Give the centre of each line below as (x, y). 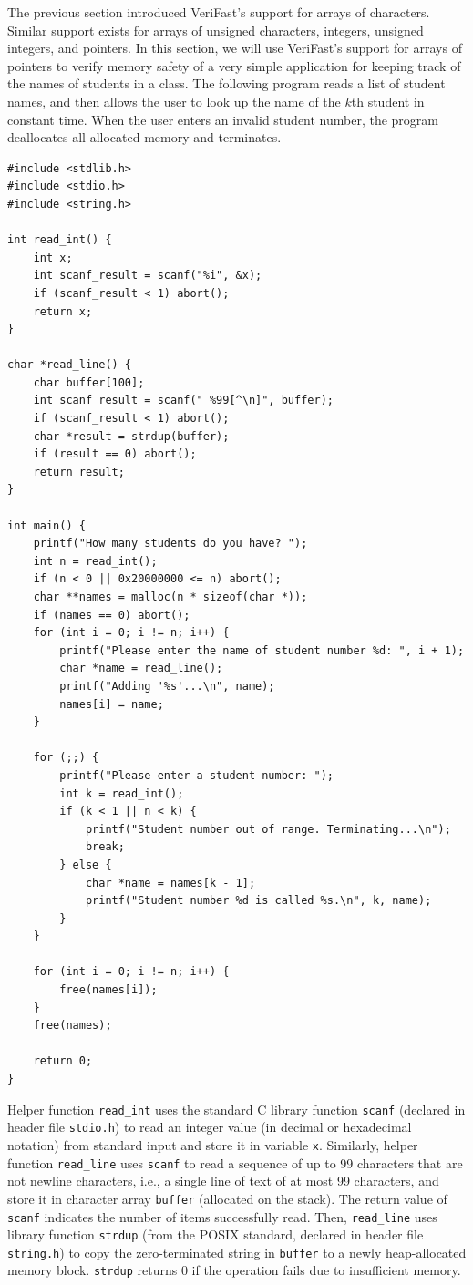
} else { (86, 864)
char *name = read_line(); (141, 668)
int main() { (46, 525)
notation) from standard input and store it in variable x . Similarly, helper (213, 1144)
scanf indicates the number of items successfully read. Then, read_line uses (222, 1216)
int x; (53, 257)
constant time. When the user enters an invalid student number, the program (223, 119)
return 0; (63, 1061)
